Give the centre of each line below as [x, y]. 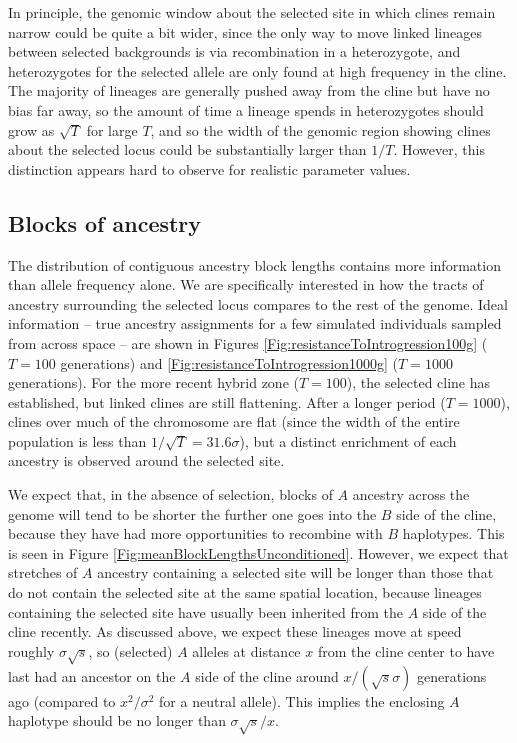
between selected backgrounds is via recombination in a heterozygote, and [234, 51]
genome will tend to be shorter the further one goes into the [192, 513]
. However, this [439, 149]
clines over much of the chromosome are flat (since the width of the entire [234, 421]
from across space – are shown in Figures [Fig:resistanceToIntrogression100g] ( [248, 342]
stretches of [43, 572]
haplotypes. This [453, 533]
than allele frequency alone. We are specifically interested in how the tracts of [246, 284]
